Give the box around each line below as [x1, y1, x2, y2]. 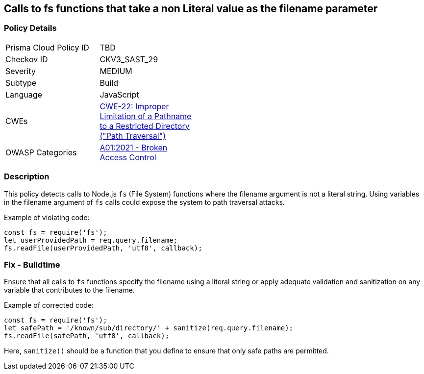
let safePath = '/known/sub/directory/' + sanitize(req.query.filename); [4, 324, 294, 332]
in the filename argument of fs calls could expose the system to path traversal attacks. [4, 198, 285, 206]
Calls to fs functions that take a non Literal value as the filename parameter [4, 2, 378, 15]
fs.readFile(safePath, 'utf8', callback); [4, 332, 170, 340]
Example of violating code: [4, 213, 90, 222]
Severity [5, 66, 36, 76]
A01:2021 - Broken [100, 142, 168, 152]
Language [5, 89, 42, 100]
